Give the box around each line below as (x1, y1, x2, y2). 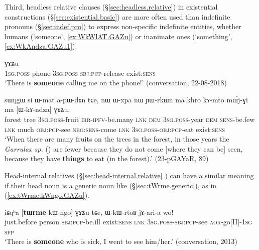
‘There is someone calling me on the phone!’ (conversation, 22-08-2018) (5, 77, 227, 88)
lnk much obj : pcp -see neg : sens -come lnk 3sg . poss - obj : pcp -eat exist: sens (5, 123, 225, 134)
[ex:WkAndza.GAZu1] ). (5, 41, 77, 51)
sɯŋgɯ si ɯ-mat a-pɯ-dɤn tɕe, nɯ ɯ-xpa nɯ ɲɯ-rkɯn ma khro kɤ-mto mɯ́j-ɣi (5, 94, 248, 104)
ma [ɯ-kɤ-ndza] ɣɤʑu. (5, 104, 70, 114)
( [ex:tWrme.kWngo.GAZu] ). (5, 190, 89, 200)
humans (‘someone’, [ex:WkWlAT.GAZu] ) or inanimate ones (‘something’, (5, 31, 232, 41)
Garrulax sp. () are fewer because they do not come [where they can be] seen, (5, 143, 243, 154)
